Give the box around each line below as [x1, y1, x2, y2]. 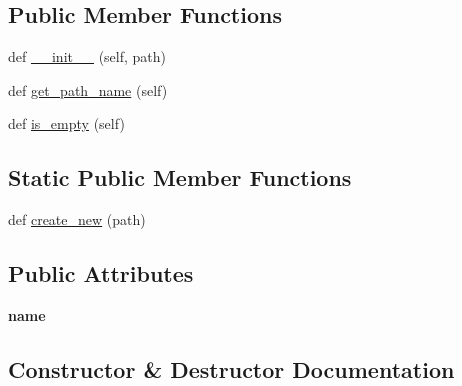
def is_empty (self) [8, 113, 125, 134]
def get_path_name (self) [8, 79, 168, 100]
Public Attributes [8, 258, 194, 289]
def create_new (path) [8, 209, 146, 230]
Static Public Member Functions [8, 162, 352, 193]
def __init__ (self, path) [8, 46, 166, 67]
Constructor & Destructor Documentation [8, 353, 455, 384]
